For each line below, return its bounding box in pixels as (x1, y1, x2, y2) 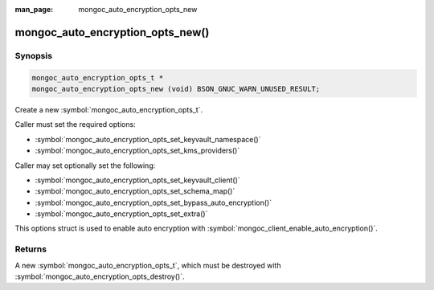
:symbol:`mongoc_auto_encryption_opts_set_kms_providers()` (35, 145, 240, 156)
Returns (14, 243, 47, 255)
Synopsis (14, 50, 52, 61)
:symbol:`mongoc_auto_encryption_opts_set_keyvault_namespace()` (35, 134, 261, 144)
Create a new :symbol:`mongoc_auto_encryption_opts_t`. (14, 104, 203, 114)
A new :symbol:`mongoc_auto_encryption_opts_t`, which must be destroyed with (14, 260, 281, 270)
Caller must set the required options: (14, 120, 136, 129)
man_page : (14, 5, 54, 14)
